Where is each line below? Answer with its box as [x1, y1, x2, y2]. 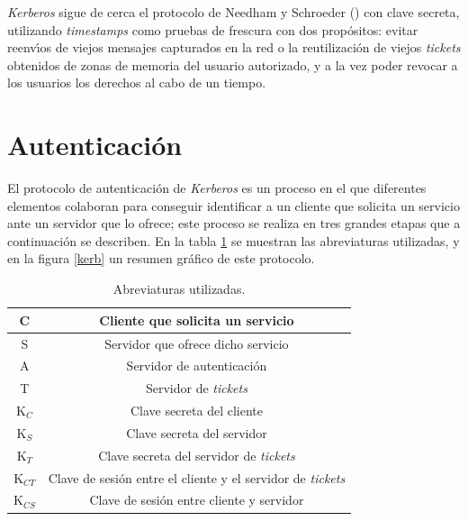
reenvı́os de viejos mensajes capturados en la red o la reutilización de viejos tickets [7, 38, 461, 57]
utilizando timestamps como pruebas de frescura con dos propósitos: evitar [7, 20, 418, 39]
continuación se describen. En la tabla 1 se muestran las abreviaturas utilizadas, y [7, 231, 460, 250]
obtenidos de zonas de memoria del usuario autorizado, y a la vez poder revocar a [7, 55, 458, 74]
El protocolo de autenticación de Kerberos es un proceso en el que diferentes [7, 178, 427, 197]
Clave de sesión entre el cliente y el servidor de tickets [48, 468, 346, 487]
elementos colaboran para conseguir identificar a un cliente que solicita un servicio [7, 196, 460, 215]
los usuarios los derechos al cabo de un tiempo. [7, 73, 266, 92]
